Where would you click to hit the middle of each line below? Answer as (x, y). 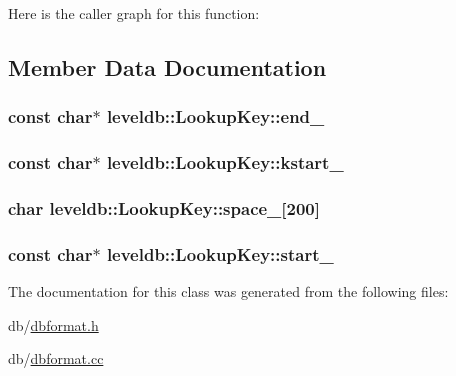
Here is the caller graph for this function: (134, 13)
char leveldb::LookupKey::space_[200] (164, 207)
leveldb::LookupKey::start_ (220, 253)
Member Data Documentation (167, 66)
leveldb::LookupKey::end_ (215, 116)
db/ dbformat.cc (56, 358)
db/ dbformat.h (53, 324)
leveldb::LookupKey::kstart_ (225, 162)
